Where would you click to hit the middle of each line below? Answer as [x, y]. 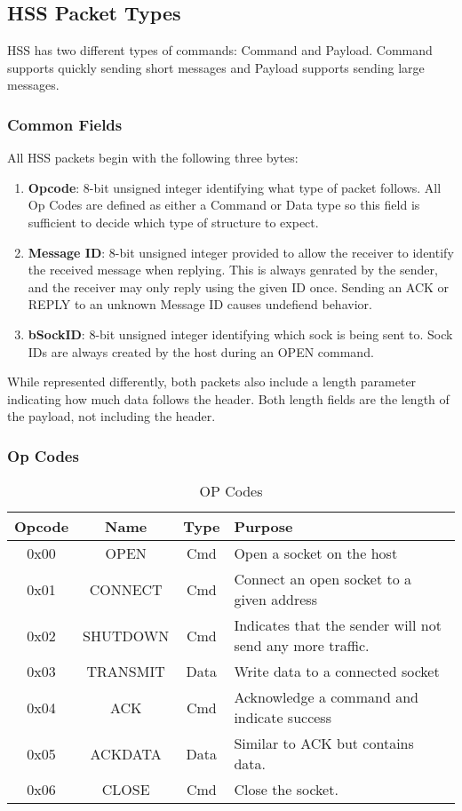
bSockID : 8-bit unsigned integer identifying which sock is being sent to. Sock [240, 334]
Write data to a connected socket [337, 672]
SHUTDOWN [126, 635]
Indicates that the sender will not [338, 625]
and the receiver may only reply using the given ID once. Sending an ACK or [239, 286]
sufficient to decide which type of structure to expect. [173, 222]
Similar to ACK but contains [324, 743]
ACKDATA [126, 753]
